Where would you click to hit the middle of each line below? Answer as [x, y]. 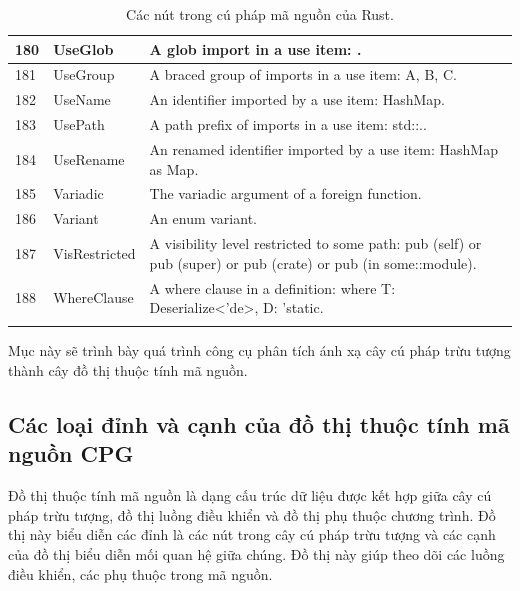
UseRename [89, 158]
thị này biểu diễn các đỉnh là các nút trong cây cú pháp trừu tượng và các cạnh [252, 534]
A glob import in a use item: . [255, 48]
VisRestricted [94, 252]
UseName [82, 99]
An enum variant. [203, 218]
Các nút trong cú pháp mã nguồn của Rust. [260, 14]
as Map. [174, 168]
